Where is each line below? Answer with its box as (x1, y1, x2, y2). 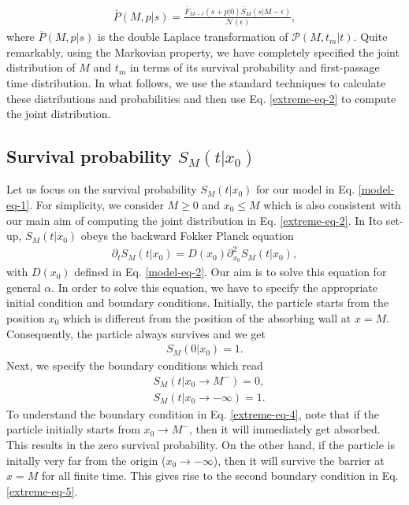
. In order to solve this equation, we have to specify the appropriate (51, 278, 378, 295)
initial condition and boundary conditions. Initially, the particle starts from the (6, 294, 389, 311)
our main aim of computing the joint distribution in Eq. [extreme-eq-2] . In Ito (6, 212, 383, 228)
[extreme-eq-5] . (6, 482, 78, 499)
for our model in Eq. (256, 181, 355, 197)
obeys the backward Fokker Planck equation (80, 227, 294, 244)
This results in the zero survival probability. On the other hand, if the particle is (6, 437, 395, 453)
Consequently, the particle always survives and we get (6, 325, 266, 341)
